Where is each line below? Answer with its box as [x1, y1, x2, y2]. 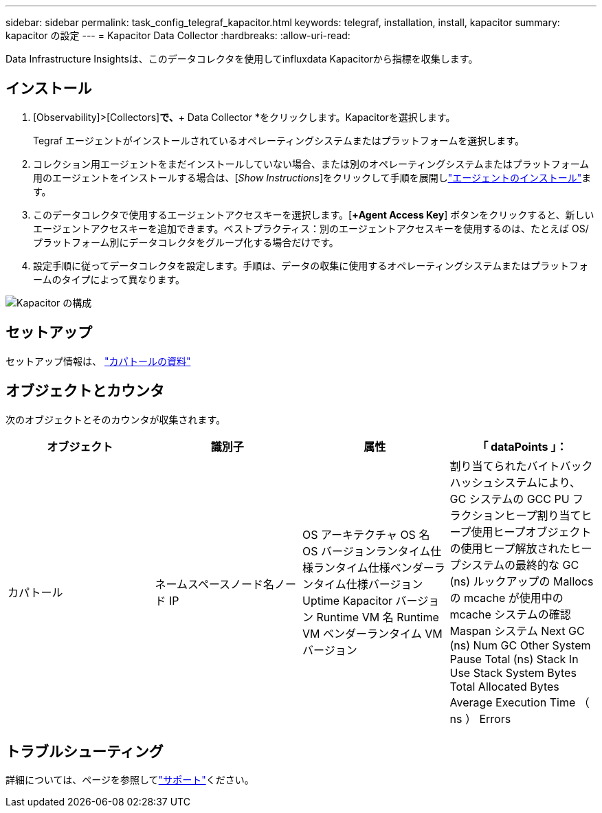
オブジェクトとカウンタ [5, 382, 164, 400]
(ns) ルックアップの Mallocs [449, 574, 594, 588]
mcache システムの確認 [449, 607, 571, 621]
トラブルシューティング [5, 742, 164, 760]
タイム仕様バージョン [313, 577, 423, 591]
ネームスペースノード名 [155, 577, 275, 591]
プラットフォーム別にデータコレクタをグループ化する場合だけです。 [33, 236, 339, 248]
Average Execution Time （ [449, 695, 590, 709]
